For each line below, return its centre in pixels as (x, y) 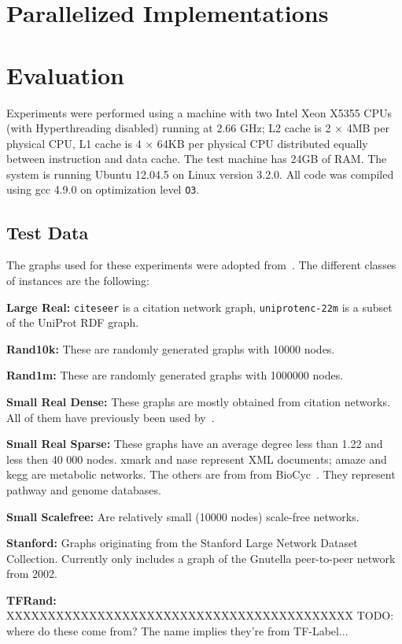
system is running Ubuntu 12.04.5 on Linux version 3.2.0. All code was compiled (200, 174)
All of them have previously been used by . (111, 417)
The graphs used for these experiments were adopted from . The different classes (201, 265)
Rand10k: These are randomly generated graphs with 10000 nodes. (171, 348)
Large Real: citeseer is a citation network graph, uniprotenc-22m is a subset (199, 307)
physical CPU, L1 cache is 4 (74, 143)
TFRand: (31, 600)
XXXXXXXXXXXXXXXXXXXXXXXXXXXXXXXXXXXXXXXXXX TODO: (200, 615)
